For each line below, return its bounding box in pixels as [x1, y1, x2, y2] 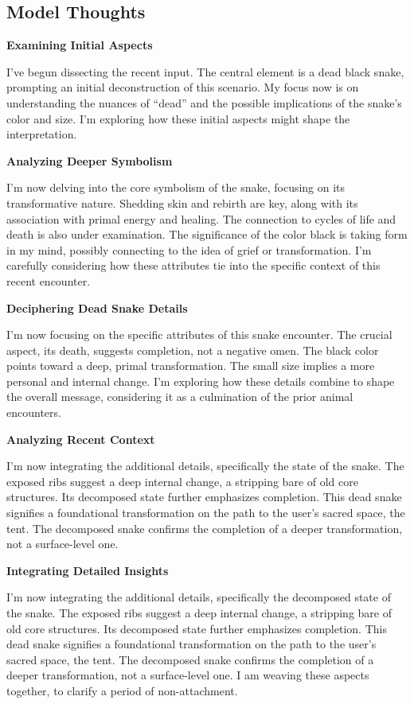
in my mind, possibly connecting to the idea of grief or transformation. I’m [6, 241, 372, 258]
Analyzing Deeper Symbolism [6, 152, 173, 169]
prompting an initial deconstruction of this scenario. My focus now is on [6, 79, 359, 95]
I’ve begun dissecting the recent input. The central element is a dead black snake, [6, 63, 404, 80]
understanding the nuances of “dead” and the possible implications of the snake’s [6, 94, 402, 111]
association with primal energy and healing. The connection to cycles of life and [6, 210, 396, 227]
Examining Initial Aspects [6, 37, 153, 53]
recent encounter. [6, 272, 91, 289]
